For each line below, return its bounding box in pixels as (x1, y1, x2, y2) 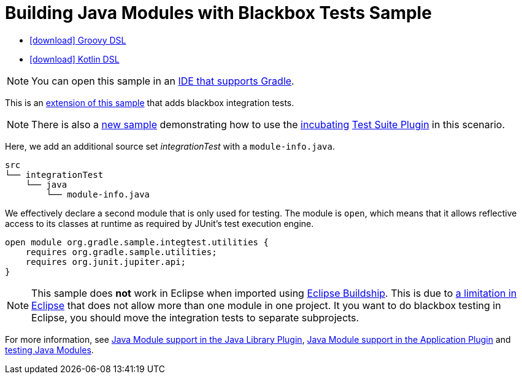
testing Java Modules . (5, 344, 94, 355)
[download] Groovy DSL (29, 34, 126, 45)
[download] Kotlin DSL (29, 53, 120, 64)
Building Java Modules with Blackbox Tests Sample (5, 2, 432, 23)
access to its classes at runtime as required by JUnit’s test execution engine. (5, 218, 314, 229)
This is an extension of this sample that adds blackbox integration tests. (5, 97, 294, 108)
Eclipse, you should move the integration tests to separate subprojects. (31, 311, 359, 324)
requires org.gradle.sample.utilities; (25, 247, 217, 257)
